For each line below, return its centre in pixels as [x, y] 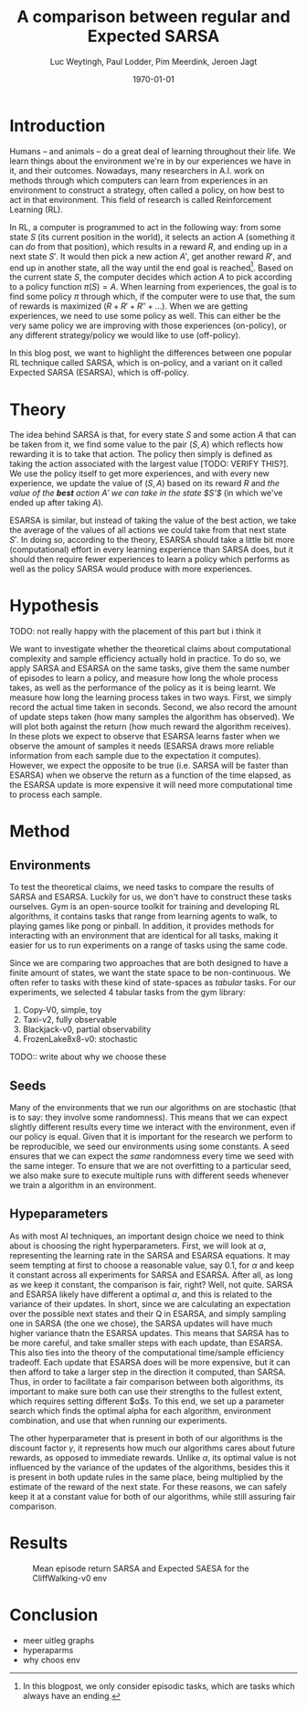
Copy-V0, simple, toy [62, 1010]
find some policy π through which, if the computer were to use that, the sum [152, 297]
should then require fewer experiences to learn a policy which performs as [150, 559]
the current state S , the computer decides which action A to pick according [151, 277]
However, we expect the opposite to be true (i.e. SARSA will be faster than [149, 766]
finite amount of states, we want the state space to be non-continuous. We [150, 973]
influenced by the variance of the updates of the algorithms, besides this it [150, 1467]
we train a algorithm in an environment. [83, 1185]
